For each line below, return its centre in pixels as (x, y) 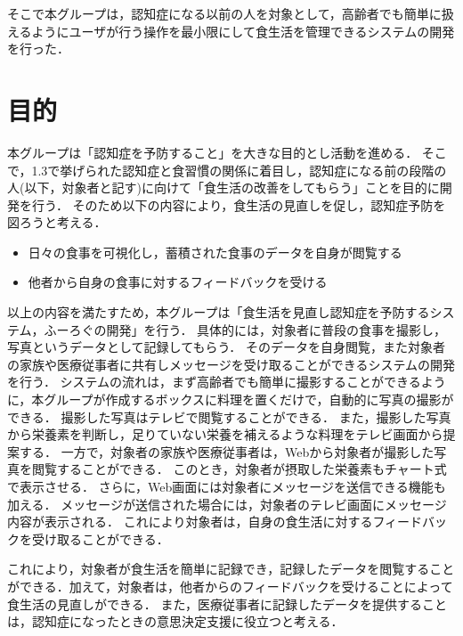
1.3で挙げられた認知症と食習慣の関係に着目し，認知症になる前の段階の (239, 170)
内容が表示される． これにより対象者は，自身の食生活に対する (190, 522)
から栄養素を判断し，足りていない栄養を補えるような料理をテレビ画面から (225, 434)
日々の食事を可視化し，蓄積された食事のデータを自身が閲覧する (215, 252)
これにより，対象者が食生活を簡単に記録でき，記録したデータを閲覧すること (231, 569)
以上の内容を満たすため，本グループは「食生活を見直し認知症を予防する (219, 312)
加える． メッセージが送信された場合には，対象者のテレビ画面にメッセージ (227, 504)
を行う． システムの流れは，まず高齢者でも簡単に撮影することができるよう (227, 382)
